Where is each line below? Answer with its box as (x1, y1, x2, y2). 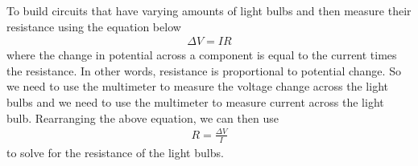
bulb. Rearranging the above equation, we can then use (6, 109, 279, 126)
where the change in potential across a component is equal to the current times (6, 47, 397, 63)
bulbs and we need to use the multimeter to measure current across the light (6, 94, 384, 110)
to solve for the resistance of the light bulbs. (6, 144, 224, 160)
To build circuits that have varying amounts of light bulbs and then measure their (6, 2, 412, 18)
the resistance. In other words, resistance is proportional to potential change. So (6, 62, 401, 79)
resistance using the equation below (6, 18, 181, 34)
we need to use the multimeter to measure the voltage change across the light (6, 78, 388, 95)
